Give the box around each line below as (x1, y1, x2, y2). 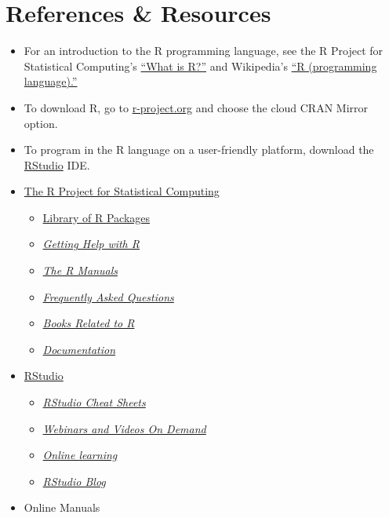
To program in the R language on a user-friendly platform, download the (24, 141, 374, 158)
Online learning (42, 447, 118, 463)
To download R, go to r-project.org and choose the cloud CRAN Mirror (24, 99, 369, 115)
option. (24, 115, 58, 131)
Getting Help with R (42, 235, 140, 252)
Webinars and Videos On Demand (42, 420, 206, 436)
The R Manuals (42, 262, 118, 279)
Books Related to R (42, 315, 135, 331)
